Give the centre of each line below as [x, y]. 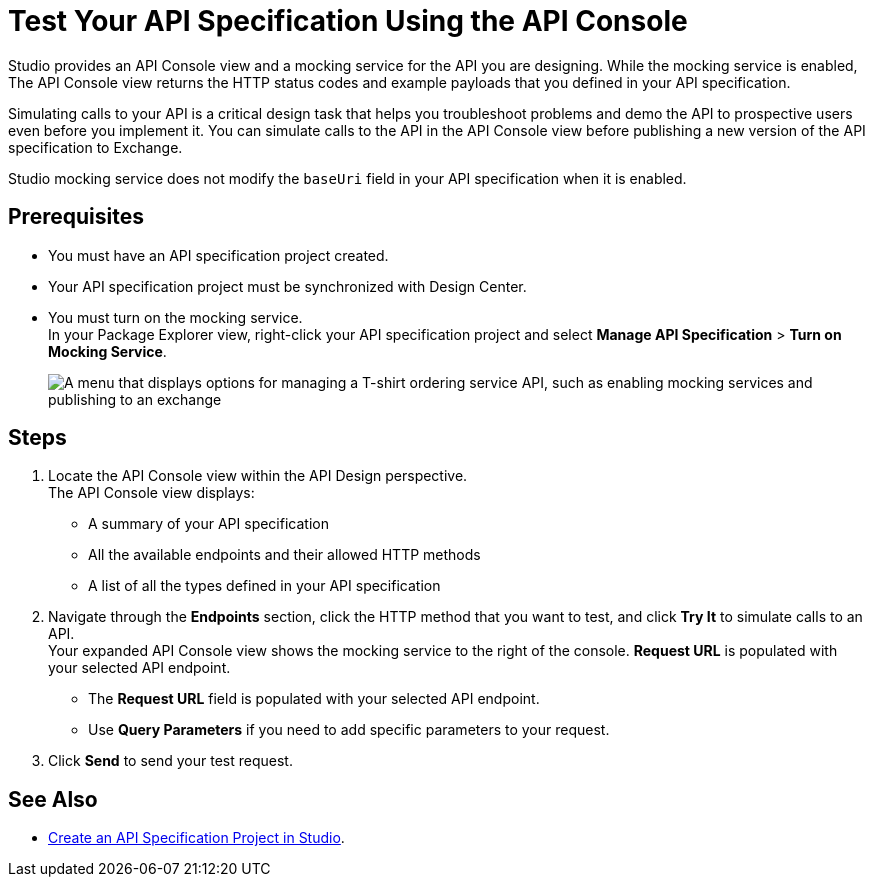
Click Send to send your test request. [170, 761]
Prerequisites [76, 217]
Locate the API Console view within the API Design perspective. [258, 476]
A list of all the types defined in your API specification [264, 586]
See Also [53, 799]
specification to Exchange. [95, 147]
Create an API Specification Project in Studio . [196, 838]
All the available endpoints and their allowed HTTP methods [284, 555]
